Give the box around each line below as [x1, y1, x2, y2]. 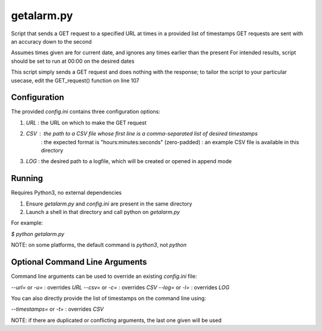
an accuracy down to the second [11, 38, 92, 45]
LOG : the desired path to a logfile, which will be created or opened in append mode [26, 158, 232, 165]
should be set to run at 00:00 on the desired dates [11, 57, 135, 65]
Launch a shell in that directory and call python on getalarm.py [26, 209, 180, 216]
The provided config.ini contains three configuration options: [11, 108, 160, 115]
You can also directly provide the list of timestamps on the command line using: [11, 295, 206, 302]
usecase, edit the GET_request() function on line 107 [11, 76, 140, 84]
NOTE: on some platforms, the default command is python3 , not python [11, 241, 187, 249]
